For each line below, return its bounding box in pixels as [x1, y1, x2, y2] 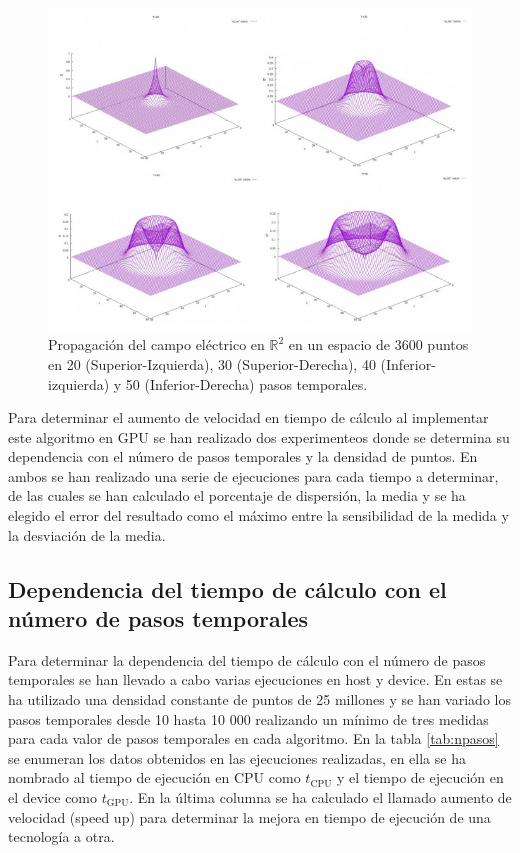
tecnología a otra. [8, 826, 115, 847]
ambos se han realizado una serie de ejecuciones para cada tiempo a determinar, [8, 465, 499, 486]
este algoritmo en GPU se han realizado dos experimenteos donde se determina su [8, 426, 510, 447]
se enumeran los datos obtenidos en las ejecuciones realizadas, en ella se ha [8, 747, 466, 768]
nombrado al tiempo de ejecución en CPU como [8, 767, 301, 788]
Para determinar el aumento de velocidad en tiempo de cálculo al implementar [8, 407, 489, 428]
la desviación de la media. [8, 524, 166, 545]
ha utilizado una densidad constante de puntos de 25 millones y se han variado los [8, 689, 511, 710]
